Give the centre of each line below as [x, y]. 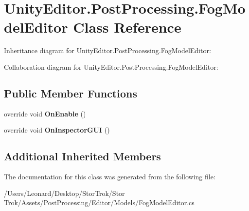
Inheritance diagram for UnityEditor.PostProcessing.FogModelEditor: [107, 50]
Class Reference [127, 27]
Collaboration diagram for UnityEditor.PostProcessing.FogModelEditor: [111, 67]
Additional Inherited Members [82, 156]
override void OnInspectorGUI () [57, 130]
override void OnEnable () [45, 113]
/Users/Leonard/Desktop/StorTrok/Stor [64, 193]
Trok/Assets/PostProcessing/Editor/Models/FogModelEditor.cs [99, 202]
